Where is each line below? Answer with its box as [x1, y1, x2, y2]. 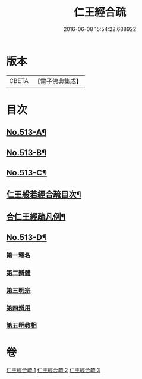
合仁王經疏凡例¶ [6, 211, 66, 221]
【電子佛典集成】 [34, 77, 82, 85]
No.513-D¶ [6, 232, 47, 242]
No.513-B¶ [6, 147, 46, 158]
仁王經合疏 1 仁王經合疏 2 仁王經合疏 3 [6, 366, 100, 374]
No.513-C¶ [6, 168, 48, 178]
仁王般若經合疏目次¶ [6, 189, 81, 200]
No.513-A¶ [6, 127, 46, 137]
